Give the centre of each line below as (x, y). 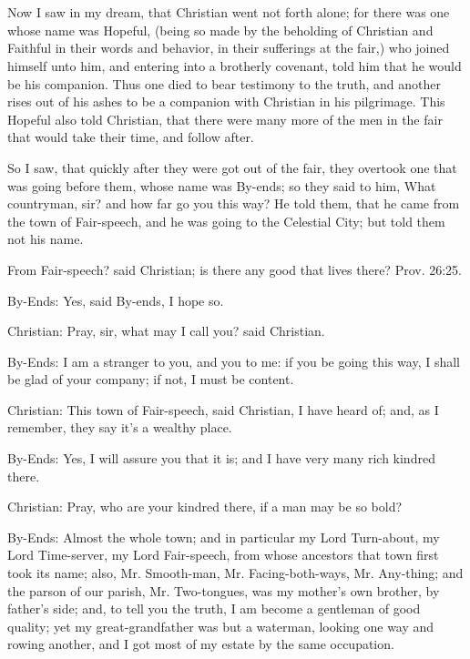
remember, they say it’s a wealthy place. (120, 427)
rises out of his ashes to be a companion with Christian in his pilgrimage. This (226, 101)
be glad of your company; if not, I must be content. (151, 379)
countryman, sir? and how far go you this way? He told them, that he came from (234, 203)
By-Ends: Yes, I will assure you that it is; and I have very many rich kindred (221, 458)
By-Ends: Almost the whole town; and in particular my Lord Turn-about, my (224, 537)
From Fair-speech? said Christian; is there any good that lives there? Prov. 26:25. (235, 269)
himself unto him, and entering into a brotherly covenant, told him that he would (235, 65)
